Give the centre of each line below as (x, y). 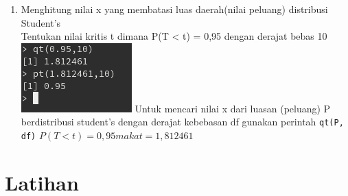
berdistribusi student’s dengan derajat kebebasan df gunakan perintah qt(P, (182, 122)
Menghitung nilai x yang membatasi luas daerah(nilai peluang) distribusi (174, 9)
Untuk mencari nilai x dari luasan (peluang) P (233, 108)
